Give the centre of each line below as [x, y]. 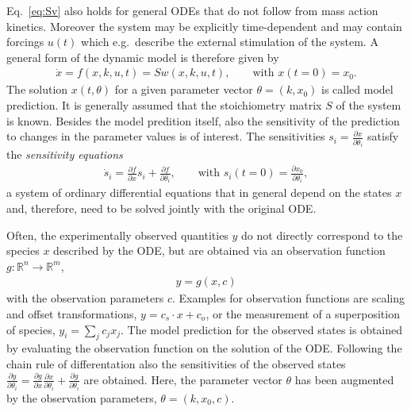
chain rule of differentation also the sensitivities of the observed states [176, 364]
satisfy [383, 136]
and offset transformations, [72, 314]
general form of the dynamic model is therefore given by [143, 57]
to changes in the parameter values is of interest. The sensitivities [166, 136]
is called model [357, 89]
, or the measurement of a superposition [303, 314]
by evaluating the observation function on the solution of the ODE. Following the [204, 348]
